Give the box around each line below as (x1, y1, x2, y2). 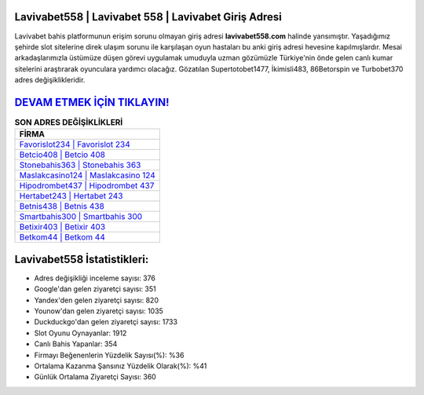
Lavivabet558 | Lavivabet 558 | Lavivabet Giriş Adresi (14, 10, 283, 24)
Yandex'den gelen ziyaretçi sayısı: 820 (34, 295, 159, 305)
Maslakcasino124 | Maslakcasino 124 (19, 170, 156, 181)
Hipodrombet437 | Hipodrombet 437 (19, 181, 155, 192)
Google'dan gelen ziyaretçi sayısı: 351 (34, 284, 156, 294)
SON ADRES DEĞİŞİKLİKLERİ (14, 117, 123, 128)
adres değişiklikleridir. (14, 75, 86, 85)
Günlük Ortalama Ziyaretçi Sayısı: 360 (34, 372, 156, 382)
